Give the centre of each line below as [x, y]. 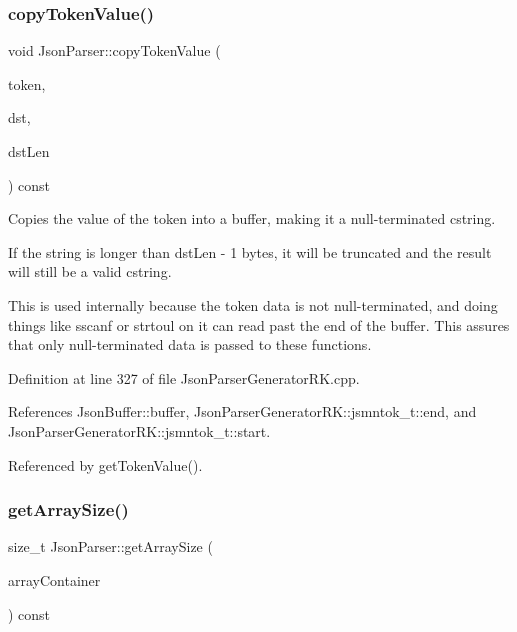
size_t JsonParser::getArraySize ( [110, 546]
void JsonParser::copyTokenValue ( [114, 50]
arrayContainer [54, 579]
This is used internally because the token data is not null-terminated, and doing [253, 304]
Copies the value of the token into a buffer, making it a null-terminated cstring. [252, 218]
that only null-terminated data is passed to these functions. [190, 344]
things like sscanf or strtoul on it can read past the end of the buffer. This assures [259, 324]
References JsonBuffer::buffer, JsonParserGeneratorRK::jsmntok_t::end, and [242, 411]
